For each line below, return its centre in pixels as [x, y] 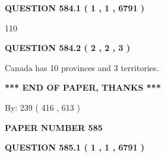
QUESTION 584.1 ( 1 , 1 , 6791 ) [75, 8]
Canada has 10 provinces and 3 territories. [82, 67]
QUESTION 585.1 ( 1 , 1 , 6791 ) [75, 147]
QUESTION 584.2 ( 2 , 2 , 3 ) [68, 48]
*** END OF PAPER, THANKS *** [83, 87]
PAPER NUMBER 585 [54, 127]
